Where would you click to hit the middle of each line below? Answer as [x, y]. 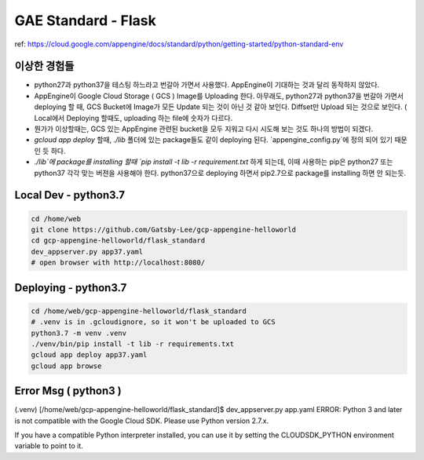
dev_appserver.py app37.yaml [87, 252]
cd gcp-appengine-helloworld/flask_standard [118, 241]
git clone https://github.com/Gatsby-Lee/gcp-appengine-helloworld [164, 229]
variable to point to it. [49, 446]
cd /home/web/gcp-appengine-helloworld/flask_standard [139, 311]
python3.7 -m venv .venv [79, 333]
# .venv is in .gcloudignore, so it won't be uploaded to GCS [153, 322]
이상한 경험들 [44, 66]
